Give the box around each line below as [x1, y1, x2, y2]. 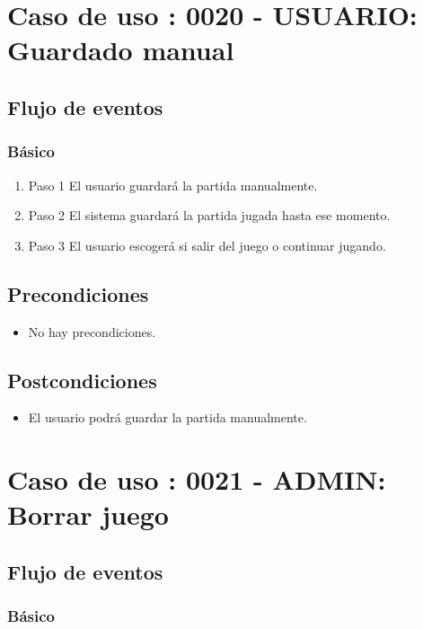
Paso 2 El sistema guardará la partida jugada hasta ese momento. [28, 206, 391, 225]
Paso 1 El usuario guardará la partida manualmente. [28, 175, 318, 194]
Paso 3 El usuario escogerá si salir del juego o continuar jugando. [28, 235, 386, 254]
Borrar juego [7, 496, 169, 533]
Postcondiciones [7, 366, 157, 394]
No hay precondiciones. [28, 322, 156, 341]
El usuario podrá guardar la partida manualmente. [28, 408, 307, 427]
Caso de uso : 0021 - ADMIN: [7, 461, 386, 498]
